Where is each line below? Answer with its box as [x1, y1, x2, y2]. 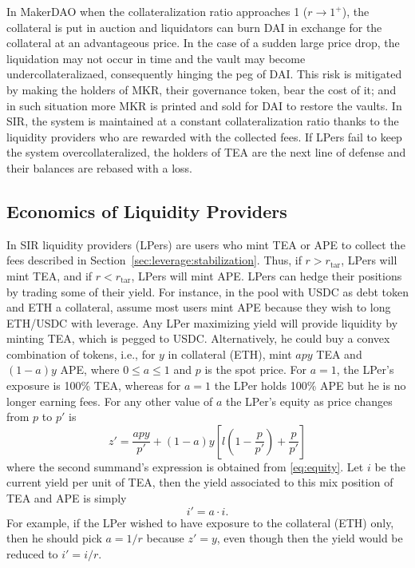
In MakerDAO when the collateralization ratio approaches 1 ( [6, 3, 308, 19]
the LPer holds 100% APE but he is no [214, 377, 406, 394]
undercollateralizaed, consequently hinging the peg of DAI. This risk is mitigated [6, 66, 402, 82]
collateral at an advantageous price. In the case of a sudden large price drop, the [6, 34, 400, 51]
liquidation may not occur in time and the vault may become [6, 50, 306, 66]
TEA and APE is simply [6, 490, 127, 506]
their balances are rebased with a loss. [6, 159, 192, 176]
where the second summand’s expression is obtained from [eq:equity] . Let [6, 458, 364, 475]
